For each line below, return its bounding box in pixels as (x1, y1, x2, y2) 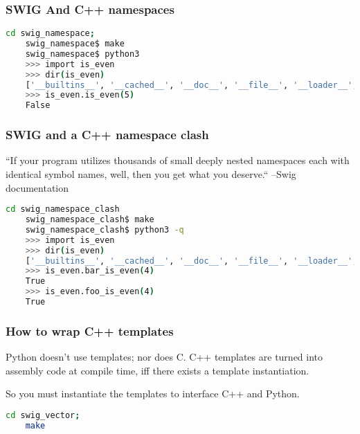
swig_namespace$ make (25, 39, 125, 49)
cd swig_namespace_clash (6, 204, 120, 215)
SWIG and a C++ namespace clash (6, 126, 209, 143)
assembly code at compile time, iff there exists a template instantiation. (6, 363, 309, 377)
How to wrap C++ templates (6, 322, 174, 339)
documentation (6, 180, 69, 195)
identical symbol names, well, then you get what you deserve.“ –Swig (6, 167, 296, 181)
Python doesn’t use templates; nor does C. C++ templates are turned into (6, 350, 323, 364)
